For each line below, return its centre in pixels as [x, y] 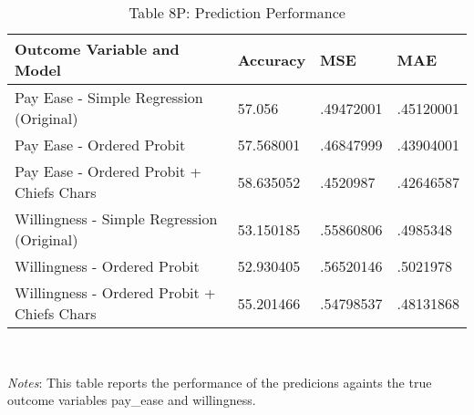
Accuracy [272, 59]
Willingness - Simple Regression [116, 218]
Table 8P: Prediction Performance [237, 12]
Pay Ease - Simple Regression [109, 97]
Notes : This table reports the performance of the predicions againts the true [220, 382]
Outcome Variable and [97, 49]
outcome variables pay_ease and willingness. [132, 400]
